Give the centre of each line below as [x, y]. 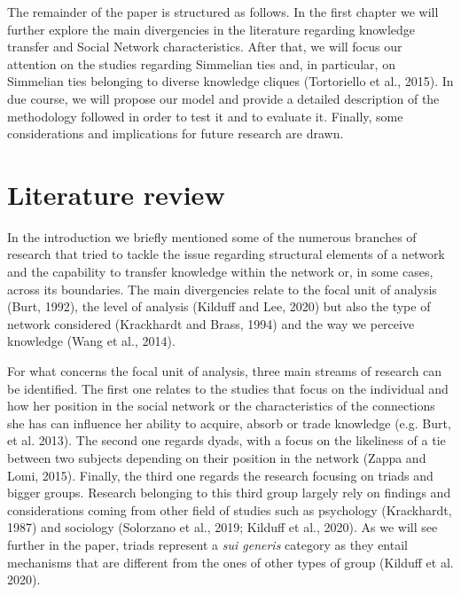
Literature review [116, 194]
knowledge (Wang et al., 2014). [91, 341]
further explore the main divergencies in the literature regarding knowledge [211, 29]
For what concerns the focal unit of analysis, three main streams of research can [225, 371]
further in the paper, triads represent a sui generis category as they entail [207, 544]
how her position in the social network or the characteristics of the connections [221, 406]
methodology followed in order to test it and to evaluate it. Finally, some [205, 116]
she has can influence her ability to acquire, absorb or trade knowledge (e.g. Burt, [229, 423]
